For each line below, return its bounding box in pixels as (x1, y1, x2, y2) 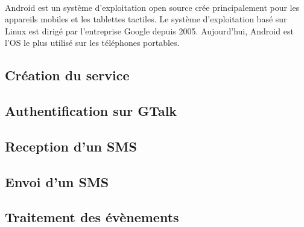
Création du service (5, 66, 130, 85)
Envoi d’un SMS (5, 172, 109, 191)
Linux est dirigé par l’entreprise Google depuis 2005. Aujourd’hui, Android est (5, 24, 294, 37)
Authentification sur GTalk (5, 101, 177, 120)
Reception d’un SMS (5, 136, 137, 155)
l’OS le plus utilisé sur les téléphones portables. (5, 36, 180, 49)
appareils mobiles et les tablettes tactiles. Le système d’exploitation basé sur (5, 13, 287, 25)
